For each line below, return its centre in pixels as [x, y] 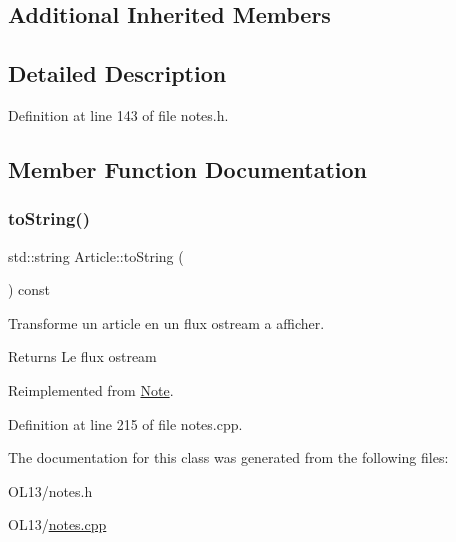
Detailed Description [117, 73]
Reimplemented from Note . [91, 389]
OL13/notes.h [50, 490]
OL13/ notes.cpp [57, 524]
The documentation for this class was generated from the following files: [228, 457]
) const [29, 289]
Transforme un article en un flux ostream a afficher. [166, 322]
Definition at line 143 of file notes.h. [118, 114]
